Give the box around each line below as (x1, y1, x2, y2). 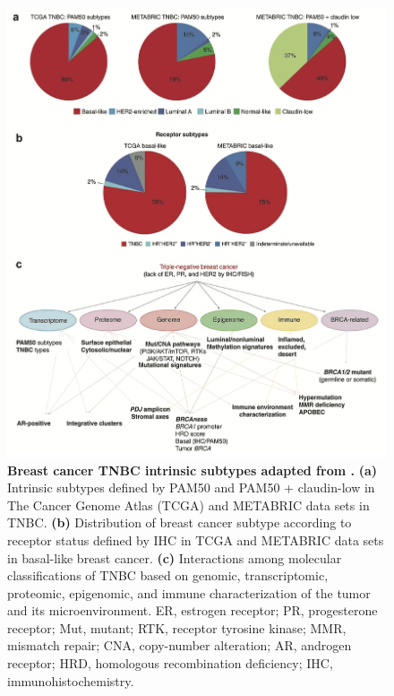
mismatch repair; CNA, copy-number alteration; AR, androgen (7, 636, 352, 655)
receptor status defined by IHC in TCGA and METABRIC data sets (7, 530, 384, 549)
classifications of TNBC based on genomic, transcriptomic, (7, 566, 329, 585)
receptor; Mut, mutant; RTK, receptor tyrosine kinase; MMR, (7, 618, 347, 637)
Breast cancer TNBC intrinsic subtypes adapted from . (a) (7, 460, 377, 479)
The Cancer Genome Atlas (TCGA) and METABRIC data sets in (7, 495, 370, 514)
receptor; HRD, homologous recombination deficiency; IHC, (7, 654, 333, 673)
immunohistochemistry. (7, 671, 134, 690)
